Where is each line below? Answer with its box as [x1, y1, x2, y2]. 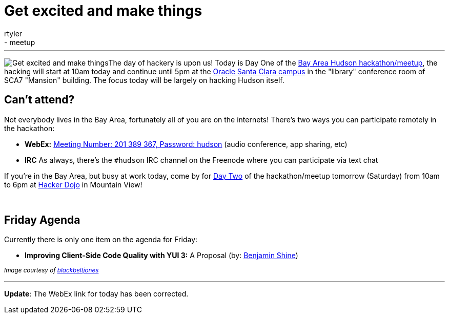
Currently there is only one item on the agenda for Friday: [4, 235, 198, 244]
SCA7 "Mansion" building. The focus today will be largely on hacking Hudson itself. [4, 75, 284, 84]
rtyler [4, 29, 23, 38]
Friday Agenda [4, 214, 80, 227]
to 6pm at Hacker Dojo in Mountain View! [4, 180, 142, 189]
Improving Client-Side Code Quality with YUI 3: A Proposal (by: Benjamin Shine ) [25, 251, 298, 260]
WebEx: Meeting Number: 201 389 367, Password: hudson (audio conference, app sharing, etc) [25, 139, 348, 149]
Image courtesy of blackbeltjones [4, 267, 99, 274]
